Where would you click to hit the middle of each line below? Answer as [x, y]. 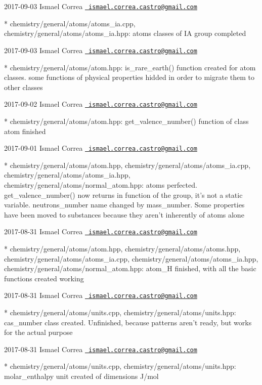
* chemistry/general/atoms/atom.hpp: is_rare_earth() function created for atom [130, 67]
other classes [24, 87]
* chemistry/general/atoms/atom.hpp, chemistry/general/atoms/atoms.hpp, [122, 248]
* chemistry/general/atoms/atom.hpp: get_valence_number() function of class [126, 121]
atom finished [25, 131]
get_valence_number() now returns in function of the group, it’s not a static [123, 195]
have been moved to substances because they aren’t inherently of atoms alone [124, 214]
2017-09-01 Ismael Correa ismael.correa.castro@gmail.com [101, 148]
